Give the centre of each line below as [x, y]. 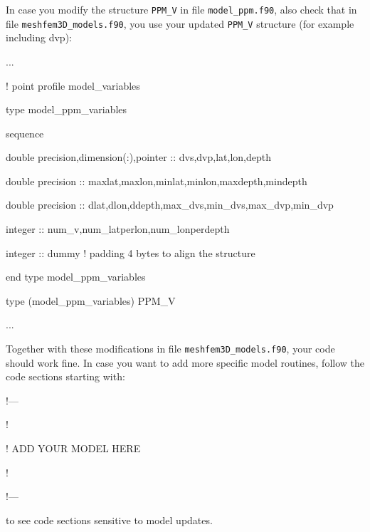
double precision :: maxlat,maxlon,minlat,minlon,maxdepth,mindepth [157, 181]
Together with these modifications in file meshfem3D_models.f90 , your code [170, 349]
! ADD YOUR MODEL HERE [73, 448]
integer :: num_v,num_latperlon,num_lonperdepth [118, 229]
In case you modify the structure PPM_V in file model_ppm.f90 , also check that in [181, 9]
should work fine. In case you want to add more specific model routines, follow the [185, 362]
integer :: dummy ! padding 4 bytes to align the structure [131, 252]
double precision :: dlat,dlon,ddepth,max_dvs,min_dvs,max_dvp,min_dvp [170, 205]
